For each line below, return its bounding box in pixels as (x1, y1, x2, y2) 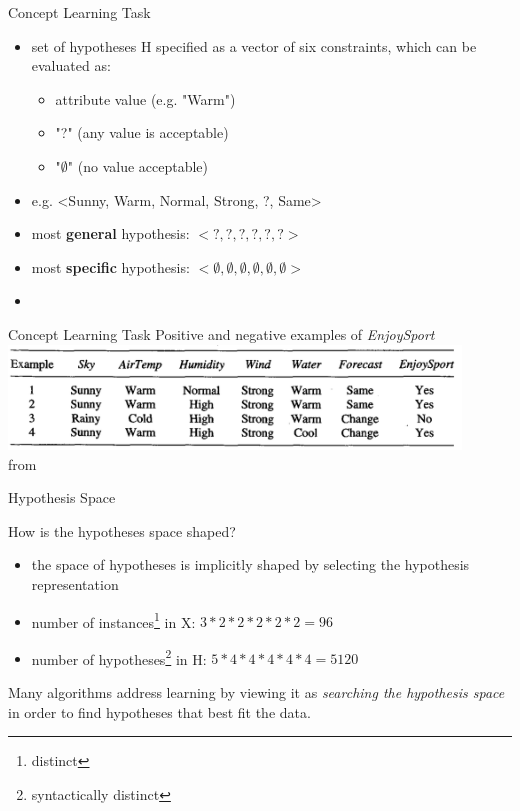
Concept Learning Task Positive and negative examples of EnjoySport (8, 323, 435, 344)
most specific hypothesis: (31, 256, 190, 277)
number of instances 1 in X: (31, 608, 196, 632)
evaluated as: (31, 55, 111, 76)
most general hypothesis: (31, 223, 190, 244)
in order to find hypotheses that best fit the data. (8, 701, 311, 722)
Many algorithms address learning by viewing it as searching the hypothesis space (8, 682, 505, 703)
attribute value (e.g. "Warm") (55, 88, 236, 109)
